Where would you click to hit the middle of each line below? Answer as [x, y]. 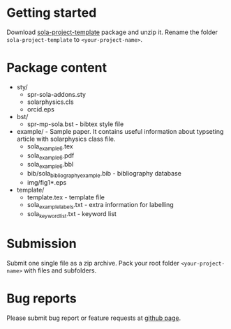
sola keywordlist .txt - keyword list [72, 214]
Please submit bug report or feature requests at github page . [94, 318]
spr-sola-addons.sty [57, 94]
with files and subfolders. [60, 270]
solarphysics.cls [50, 102]
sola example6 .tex [50, 147]
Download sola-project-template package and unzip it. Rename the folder [112, 32]
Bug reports [42, 298]
